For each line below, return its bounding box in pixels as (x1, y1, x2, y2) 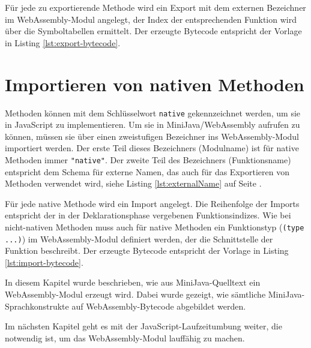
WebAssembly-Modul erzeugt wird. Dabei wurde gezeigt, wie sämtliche (5, 288, 266, 301)
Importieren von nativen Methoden (5, 71, 304, 96)
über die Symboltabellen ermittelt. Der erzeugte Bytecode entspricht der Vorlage (5, 25, 302, 37)
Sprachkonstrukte (5, 299, 69, 312)
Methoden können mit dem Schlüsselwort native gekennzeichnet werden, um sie (5, 106, 301, 119)
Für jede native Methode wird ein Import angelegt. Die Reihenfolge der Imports (5, 197, 300, 209)
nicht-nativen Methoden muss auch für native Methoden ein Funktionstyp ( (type (5, 220, 304, 233)
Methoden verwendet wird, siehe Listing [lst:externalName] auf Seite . (5, 177, 262, 190)
